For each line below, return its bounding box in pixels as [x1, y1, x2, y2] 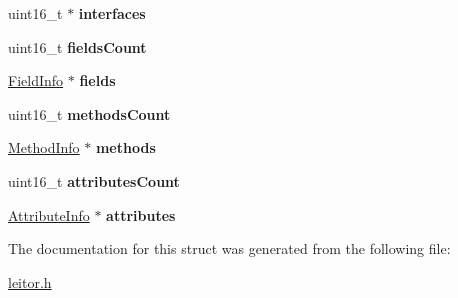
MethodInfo [8, 137, 80, 158]
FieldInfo [8, 70, 64, 91]
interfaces [78, 3, 146, 23]
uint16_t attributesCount [8, 170, 180, 191]
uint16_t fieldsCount [8, 36, 147, 57]
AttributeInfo [8, 204, 90, 225]
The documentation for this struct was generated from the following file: [8, 238, 451, 259]
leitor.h [8, 271, 52, 292]
